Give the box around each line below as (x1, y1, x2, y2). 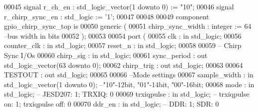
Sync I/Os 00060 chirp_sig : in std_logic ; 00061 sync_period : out (4, 50, 208, 60)
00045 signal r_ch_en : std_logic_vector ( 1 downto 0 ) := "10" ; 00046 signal (4, 1, 234, 11)
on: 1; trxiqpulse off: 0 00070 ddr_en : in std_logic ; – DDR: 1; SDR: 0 (4, 98, 219, 109)
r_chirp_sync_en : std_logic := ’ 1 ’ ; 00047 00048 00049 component (4, 11, 209, 21)
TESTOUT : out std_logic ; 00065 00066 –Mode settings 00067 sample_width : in (4, 69, 254, 80)
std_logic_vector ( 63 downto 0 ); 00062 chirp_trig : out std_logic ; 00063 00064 (4, 59, 243, 70)
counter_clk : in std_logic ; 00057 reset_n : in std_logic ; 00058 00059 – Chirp (4, 40, 242, 51)
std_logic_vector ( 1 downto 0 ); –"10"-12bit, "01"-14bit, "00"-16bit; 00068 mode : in (4, 79, 255, 89)
